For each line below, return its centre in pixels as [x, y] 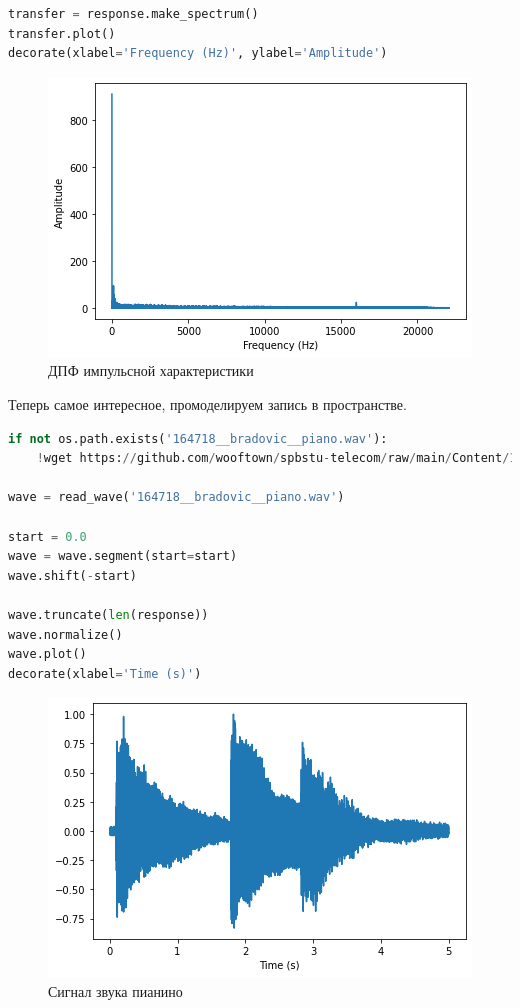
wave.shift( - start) [72, 575]
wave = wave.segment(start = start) [123, 556]
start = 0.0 [47, 536]
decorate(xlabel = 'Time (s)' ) [105, 673]
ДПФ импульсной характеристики [151, 370]
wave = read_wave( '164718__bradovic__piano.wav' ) [176, 497]
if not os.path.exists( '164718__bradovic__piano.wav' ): [198, 438]
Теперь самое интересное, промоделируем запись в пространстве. [207, 403]
